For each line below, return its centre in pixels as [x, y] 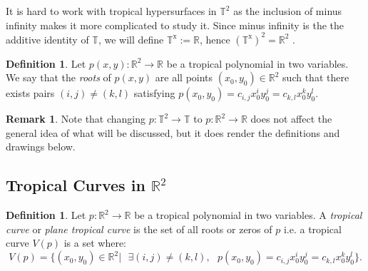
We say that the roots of [58, 77]
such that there [316, 77]
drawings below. [41, 147]
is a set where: [95, 243]
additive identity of [47, 39]
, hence [215, 39]
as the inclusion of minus [288, 11]
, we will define [131, 39]
